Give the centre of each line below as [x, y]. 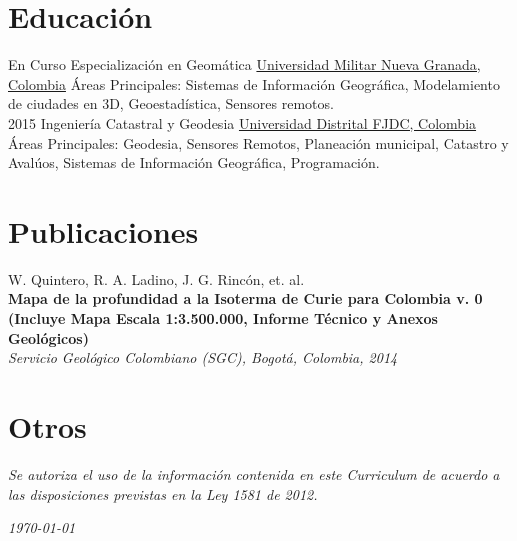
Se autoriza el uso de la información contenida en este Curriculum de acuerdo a [254, 473]
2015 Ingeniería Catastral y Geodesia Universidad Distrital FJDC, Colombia [242, 122]
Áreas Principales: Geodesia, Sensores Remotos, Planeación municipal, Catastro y [258, 142]
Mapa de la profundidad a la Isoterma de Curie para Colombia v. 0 [245, 298]
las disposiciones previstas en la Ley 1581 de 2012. [163, 493]
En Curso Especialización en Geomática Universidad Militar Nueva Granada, [244, 64]
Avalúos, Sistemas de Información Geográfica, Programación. [194, 162]
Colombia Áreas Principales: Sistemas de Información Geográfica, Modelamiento [254, 83]
